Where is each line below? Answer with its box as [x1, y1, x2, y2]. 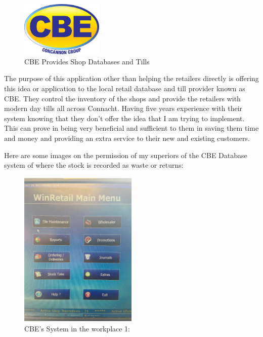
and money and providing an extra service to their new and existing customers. [4, 133, 250, 143]
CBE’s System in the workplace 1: [24, 323, 130, 333]
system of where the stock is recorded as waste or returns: [4, 160, 184, 170]
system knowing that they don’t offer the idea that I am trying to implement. [4, 113, 245, 123]
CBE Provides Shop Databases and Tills [24, 56, 150, 66]
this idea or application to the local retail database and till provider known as [4, 83, 245, 94]
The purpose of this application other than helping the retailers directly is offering [4, 73, 259, 84]
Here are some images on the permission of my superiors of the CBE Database [4, 149, 247, 160]
